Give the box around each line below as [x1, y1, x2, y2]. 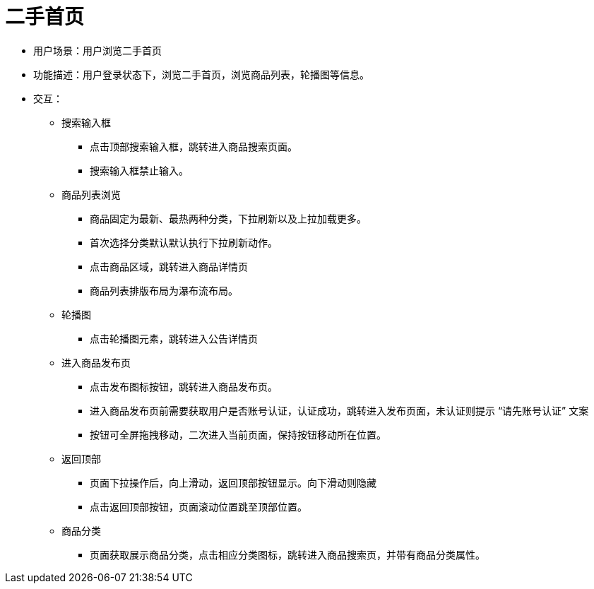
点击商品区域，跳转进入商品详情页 [90, 260, 248, 273]
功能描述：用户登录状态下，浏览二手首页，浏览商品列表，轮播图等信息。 [33, 68, 369, 81]
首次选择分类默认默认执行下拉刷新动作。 [90, 236, 278, 249]
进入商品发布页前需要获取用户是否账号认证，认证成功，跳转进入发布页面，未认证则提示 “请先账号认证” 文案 [90, 404, 589, 417]
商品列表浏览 [61, 188, 121, 201]
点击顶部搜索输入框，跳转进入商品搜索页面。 [90, 140, 297, 153]
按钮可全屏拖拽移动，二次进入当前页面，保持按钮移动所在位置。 [90, 428, 386, 441]
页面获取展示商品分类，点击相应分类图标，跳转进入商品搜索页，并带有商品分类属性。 [90, 548, 485, 561]
